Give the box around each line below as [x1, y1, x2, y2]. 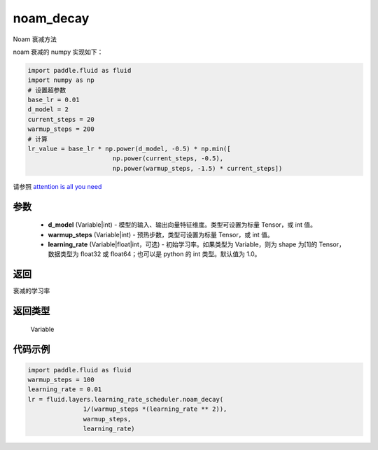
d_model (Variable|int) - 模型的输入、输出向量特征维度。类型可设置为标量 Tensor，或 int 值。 [48, 220, 316, 229]
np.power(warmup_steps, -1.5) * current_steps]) [112, 164, 283, 172]
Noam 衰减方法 [13, 35, 57, 43]
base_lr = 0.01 [27, 96, 80, 104]
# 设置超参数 [27, 86, 66, 94]
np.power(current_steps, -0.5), [112, 155, 224, 162]
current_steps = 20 [27, 115, 94, 123]
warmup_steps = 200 [27, 125, 94, 133]
